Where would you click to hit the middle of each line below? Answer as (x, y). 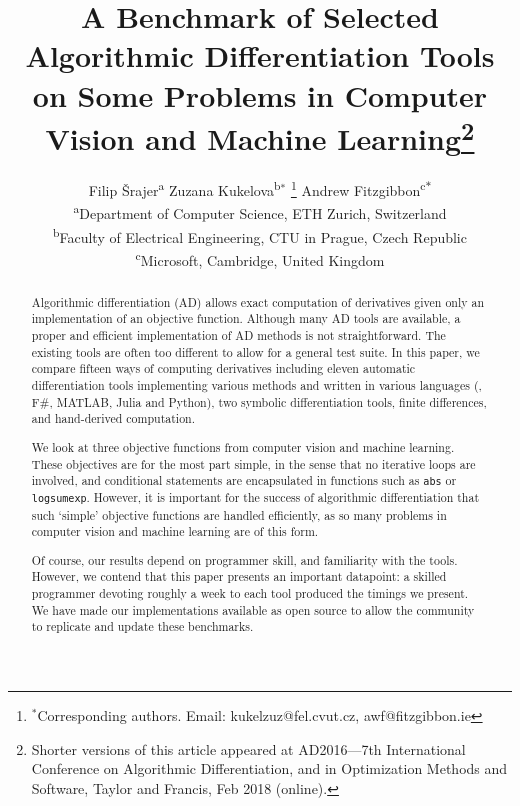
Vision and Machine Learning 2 (260, 136)
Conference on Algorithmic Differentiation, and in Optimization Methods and (269, 768)
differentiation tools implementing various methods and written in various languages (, (256, 385)
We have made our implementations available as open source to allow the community (253, 609)
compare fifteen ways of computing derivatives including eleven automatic (223, 368)
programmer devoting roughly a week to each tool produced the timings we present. (250, 593)
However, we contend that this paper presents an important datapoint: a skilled (239, 576)
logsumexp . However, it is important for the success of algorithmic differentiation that (255, 497)
